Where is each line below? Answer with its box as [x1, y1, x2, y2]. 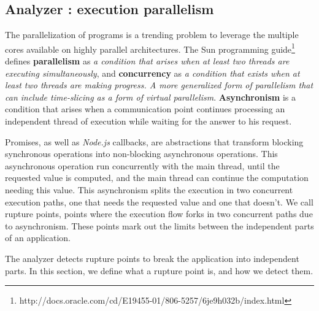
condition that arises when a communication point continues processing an [5, 102, 285, 115]
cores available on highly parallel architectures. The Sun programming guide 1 [5, 40, 295, 55]
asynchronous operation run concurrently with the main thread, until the [5, 159, 280, 172]
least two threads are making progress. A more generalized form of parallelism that [5, 79, 313, 91]
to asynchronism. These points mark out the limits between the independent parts [5, 219, 314, 232]
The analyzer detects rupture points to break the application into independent [5, 251, 299, 264]
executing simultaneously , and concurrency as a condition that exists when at [5, 66, 300, 79]
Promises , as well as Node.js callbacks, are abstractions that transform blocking [5, 135, 304, 148]
